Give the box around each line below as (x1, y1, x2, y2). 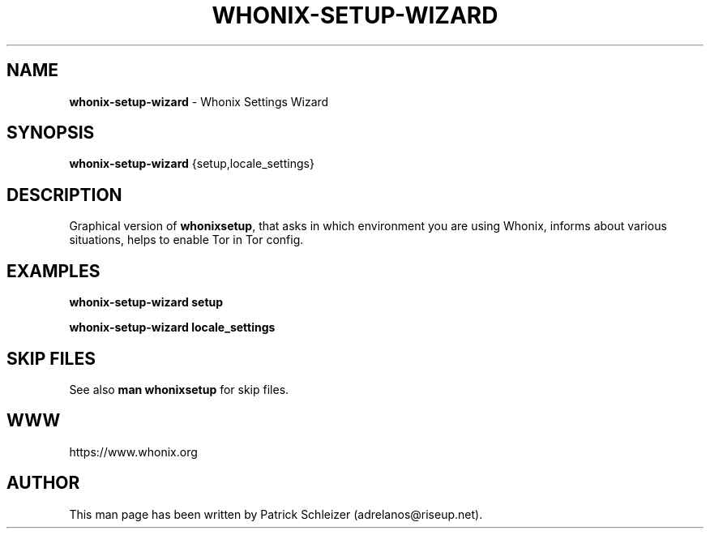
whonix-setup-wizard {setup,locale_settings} (69, 156, 314, 171)
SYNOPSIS (6, 122, 95, 143)
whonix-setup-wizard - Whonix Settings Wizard (69, 94, 329, 109)
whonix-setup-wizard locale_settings (69, 320, 276, 335)
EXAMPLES (6, 260, 101, 281)
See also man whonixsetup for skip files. (69, 382, 289, 396)
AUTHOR (6, 473, 80, 494)
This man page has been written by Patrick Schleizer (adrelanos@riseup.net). (69, 507, 483, 521)
